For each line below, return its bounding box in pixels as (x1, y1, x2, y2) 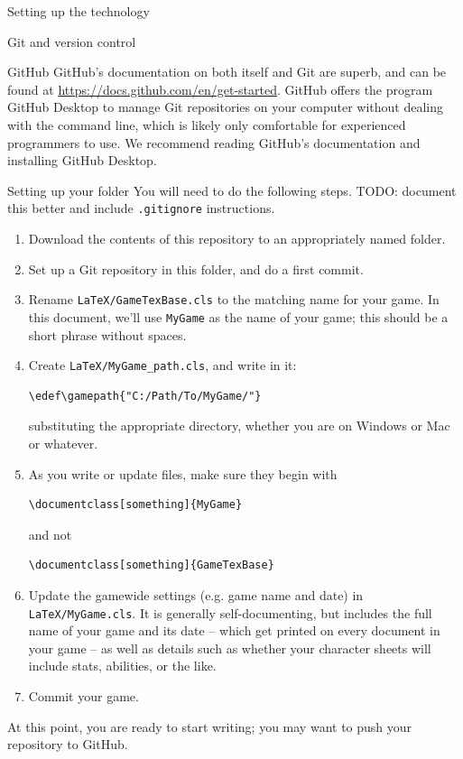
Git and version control (7, 32, 136, 51)
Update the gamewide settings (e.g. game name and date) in (28, 585, 364, 604)
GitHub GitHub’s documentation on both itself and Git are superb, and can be (7, 62, 447, 81)
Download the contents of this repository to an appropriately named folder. (28, 229, 446, 247)
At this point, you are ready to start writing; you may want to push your (7, 717, 412, 736)
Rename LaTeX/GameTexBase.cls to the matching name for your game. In (28, 290, 440, 309)
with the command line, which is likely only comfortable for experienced (7, 115, 406, 134)
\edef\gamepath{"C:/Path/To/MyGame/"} (28, 389, 262, 403)
